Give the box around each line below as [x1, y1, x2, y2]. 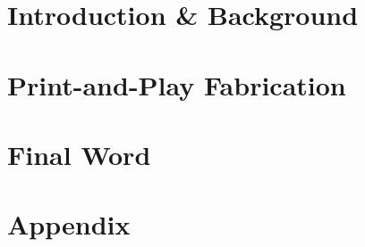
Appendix [7, 206, 131, 243]
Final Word [7, 136, 151, 172]
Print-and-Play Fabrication [7, 66, 346, 103]
